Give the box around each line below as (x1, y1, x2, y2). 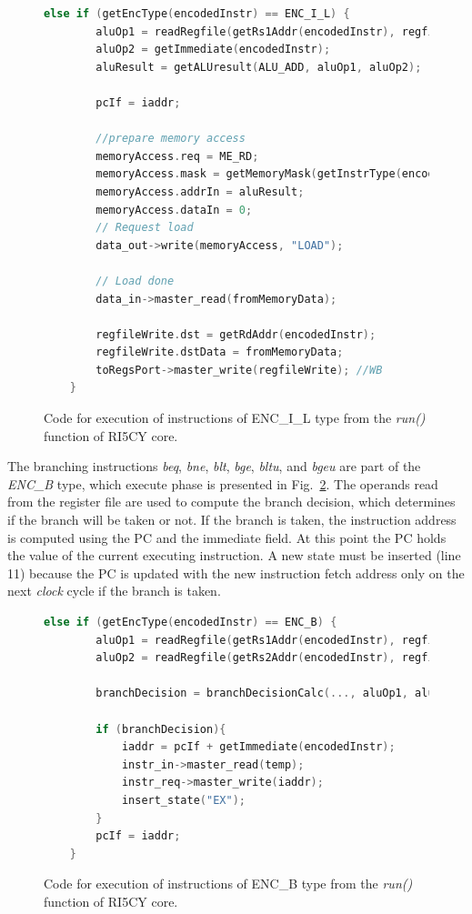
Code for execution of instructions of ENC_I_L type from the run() (44, 408, 426, 427)
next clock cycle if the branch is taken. (7, 581, 221, 600)
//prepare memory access (95, 132, 246, 146)
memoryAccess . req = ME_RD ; (95, 149, 259, 163)
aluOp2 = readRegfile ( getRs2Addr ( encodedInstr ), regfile (95, 651, 447, 665)
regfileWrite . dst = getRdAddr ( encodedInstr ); (95, 327, 377, 341)
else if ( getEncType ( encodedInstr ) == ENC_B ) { (44, 616, 337, 628)
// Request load (95, 221, 194, 235)
